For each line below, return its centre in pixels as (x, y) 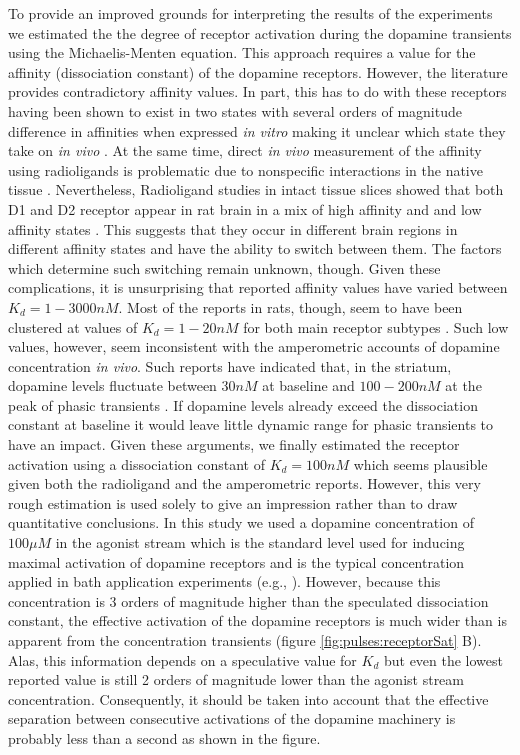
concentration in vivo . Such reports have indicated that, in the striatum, (230, 365)
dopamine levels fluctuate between (112, 385)
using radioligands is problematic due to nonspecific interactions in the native (245, 169)
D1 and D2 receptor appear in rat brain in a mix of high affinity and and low (245, 208)
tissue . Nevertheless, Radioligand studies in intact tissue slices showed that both (256, 189)
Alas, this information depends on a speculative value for (182, 659)
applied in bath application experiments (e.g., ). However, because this (224, 581)
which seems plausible (420, 463)
